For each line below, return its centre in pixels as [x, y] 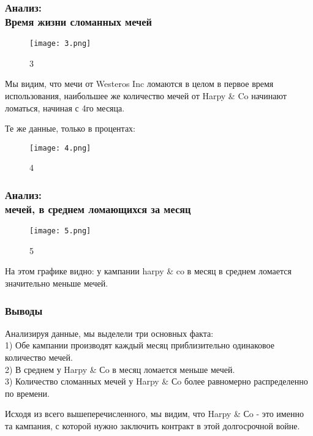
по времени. [27, 393]
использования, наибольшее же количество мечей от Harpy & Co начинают [146, 95]
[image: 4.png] [60, 148]
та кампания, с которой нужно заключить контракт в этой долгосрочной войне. [153, 425]
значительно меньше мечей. [57, 283]
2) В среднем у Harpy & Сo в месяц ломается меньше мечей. [120, 369]
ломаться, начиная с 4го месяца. [65, 107]
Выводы [24, 310]
